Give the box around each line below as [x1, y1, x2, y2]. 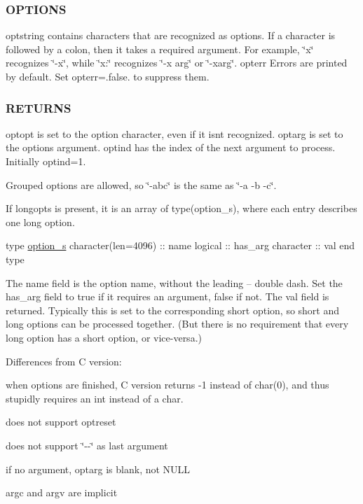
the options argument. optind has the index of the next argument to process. [6, 140, 336, 155]
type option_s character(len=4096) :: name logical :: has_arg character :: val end [6, 238, 355, 253]
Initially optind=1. [6, 154, 86, 168]
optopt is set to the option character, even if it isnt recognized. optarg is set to [6, 126, 343, 141]
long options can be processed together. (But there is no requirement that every [6, 316, 349, 331]
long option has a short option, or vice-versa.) [6, 330, 202, 344]
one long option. [6, 214, 75, 229]
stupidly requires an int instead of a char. [6, 391, 184, 405]
